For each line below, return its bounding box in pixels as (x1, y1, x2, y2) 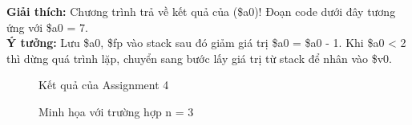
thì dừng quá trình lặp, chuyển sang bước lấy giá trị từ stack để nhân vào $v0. (6, 49, 392, 66)
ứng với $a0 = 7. (6, 18, 88, 35)
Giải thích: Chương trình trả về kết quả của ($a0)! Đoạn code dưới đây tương (6, 3, 396, 19)
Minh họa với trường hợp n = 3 (38, 103, 194, 119)
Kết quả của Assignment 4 (38, 76, 169, 93)
